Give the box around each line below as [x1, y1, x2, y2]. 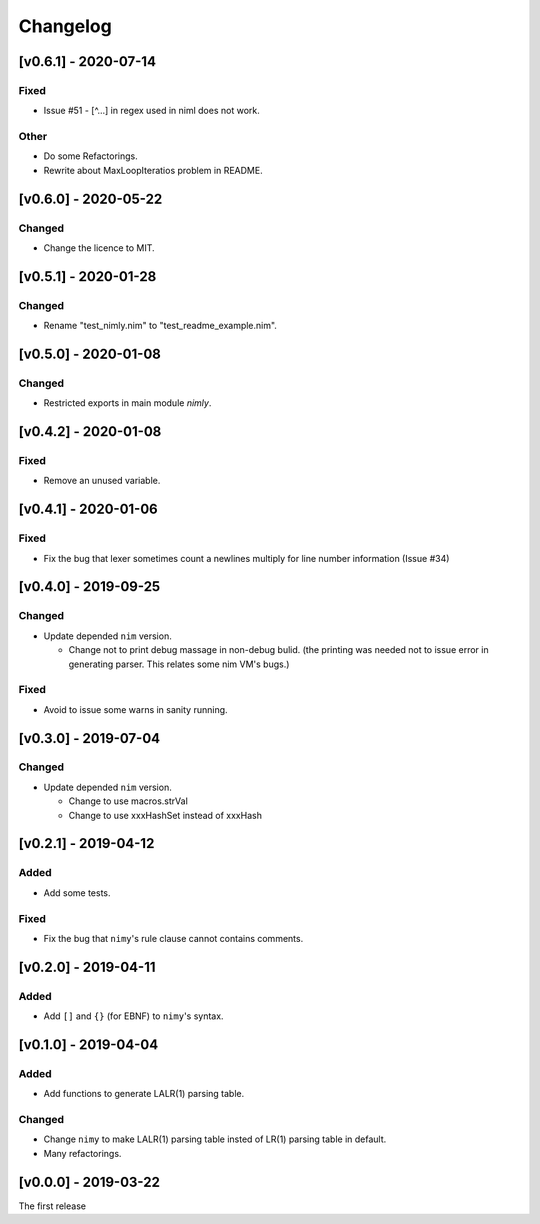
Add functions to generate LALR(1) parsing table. [43, 1088, 245, 1100]
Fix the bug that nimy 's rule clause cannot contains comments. [43, 932, 304, 944]
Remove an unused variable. [43, 475, 161, 487]
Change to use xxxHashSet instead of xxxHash [68, 809, 262, 821]
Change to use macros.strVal [68, 795, 189, 807]
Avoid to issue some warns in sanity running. [43, 703, 229, 715]
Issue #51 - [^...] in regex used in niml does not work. [43, 105, 260, 117]
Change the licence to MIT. [43, 242, 155, 254]
